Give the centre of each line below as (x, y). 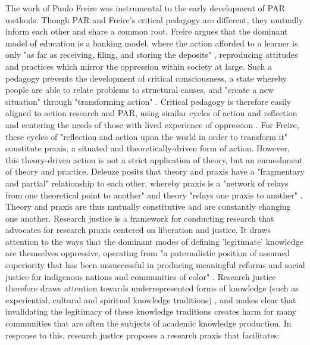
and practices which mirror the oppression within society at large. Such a (139, 66)
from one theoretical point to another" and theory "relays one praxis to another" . (154, 195)
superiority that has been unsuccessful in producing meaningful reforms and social (155, 265)
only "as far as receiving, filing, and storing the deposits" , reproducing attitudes (152, 55)
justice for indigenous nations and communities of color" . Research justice (141, 276)
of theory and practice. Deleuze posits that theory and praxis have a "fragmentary (155, 171)
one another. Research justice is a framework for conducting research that (140, 218)
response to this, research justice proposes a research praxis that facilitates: (143, 335)
